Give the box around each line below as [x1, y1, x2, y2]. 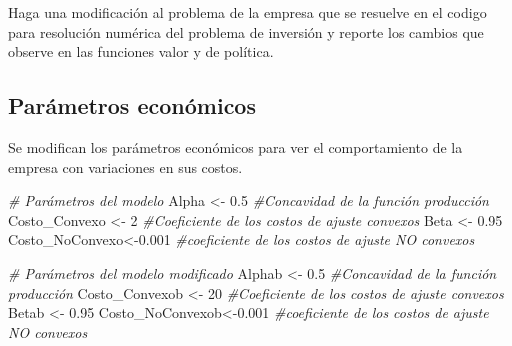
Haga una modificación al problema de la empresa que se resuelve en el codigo [8, 2, 487, 22]
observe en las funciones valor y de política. [8, 41, 274, 62]
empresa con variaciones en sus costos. [8, 156, 243, 177]
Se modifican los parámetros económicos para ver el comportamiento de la [8, 136, 463, 157]
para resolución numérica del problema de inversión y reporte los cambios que [8, 21, 484, 42]
